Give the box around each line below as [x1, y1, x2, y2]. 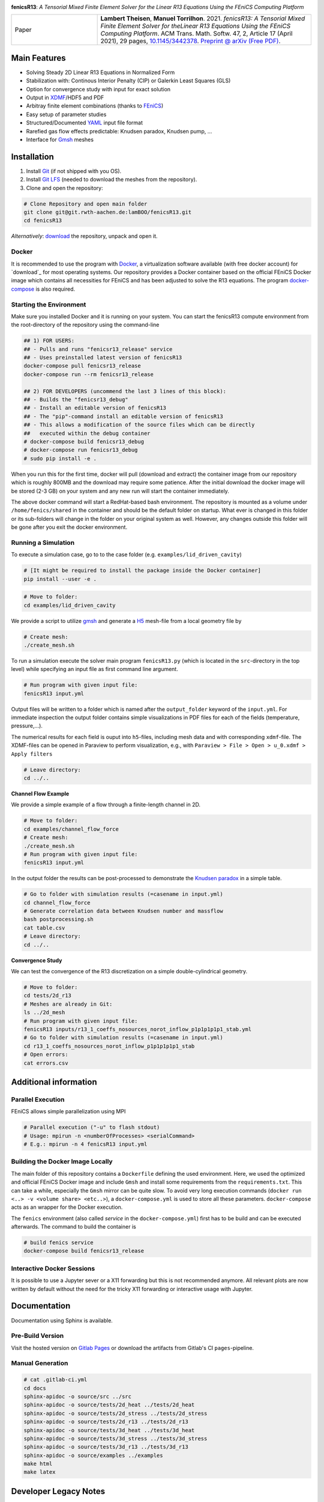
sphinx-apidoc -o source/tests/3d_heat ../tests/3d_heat [23, 1427, 195, 1434]
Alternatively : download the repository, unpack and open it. [11, 233, 158, 240]
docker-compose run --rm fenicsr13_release [23, 371, 154, 378]
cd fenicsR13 [23, 217, 62, 224]
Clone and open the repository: [26, 184, 103, 192]
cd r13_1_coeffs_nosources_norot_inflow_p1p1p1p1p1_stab [23, 1042, 195, 1050]
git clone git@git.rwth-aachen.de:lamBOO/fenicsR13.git [23, 209, 192, 216]
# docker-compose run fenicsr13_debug [23, 446, 138, 454]
